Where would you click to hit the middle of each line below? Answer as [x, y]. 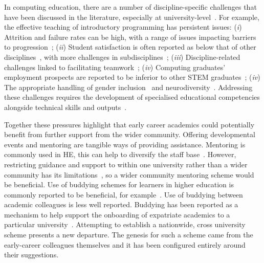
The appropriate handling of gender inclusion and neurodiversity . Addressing [128, 87]
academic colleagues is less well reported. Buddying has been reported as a [121, 204]
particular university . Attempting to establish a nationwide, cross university [125, 224]
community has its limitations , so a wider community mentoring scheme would [129, 174]
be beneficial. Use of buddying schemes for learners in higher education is [119, 184]
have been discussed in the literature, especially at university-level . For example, [132, 17]
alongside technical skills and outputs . [65, 107]
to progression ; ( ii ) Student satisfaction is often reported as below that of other [130, 47]
